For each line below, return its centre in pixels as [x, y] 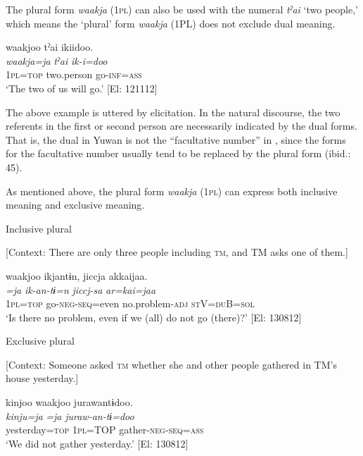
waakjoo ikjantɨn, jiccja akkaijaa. [77, 275]
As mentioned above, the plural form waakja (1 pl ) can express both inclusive [172, 191]
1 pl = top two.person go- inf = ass [74, 74]
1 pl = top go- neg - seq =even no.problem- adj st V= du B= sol [130, 303]
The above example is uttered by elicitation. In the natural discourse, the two [173, 112]
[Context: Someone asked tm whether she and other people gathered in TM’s [171, 364]
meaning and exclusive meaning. [75, 205]
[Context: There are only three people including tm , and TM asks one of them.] [177, 252]
